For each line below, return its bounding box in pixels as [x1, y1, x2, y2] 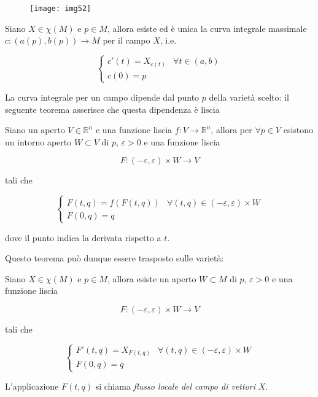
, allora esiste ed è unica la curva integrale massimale [107, 21, 307, 34]
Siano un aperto [5, 123, 65, 136]
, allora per [211, 123, 252, 136]
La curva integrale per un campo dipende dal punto [5, 90, 200, 103]
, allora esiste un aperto [107, 272, 196, 285]
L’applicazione [5, 379, 59, 392]
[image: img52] [29, 4, 91, 13]
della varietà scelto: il [209, 90, 289, 103]
